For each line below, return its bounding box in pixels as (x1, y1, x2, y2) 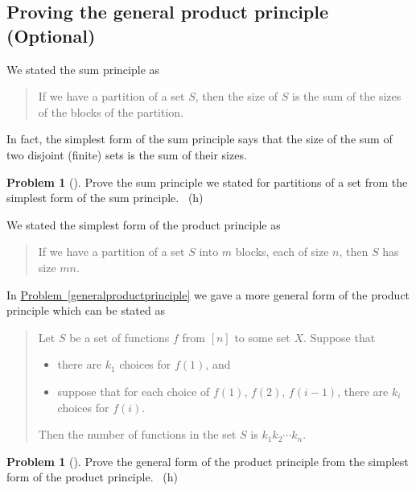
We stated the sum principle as (6, 60, 160, 77)
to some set (234, 328, 290, 345)
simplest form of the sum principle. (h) (6, 189, 204, 206)
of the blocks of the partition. (38, 103, 183, 120)
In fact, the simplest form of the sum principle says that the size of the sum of (6, 130, 393, 147)
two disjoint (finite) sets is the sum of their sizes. (6, 146, 247, 163)
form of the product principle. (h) (6, 468, 178, 485)
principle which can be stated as (6, 302, 165, 319)
